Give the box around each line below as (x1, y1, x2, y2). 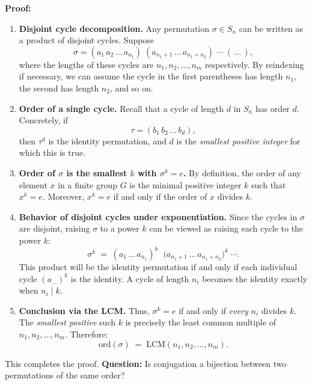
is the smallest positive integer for (176, 134, 301, 147)
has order (255, 102, 290, 114)
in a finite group (58, 178, 118, 191)
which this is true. (19, 146, 86, 159)
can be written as (239, 22, 303, 34)
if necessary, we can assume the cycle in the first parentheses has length (19, 70, 283, 82)
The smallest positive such (19, 316, 116, 328)
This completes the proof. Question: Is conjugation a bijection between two (5, 357, 287, 369)
